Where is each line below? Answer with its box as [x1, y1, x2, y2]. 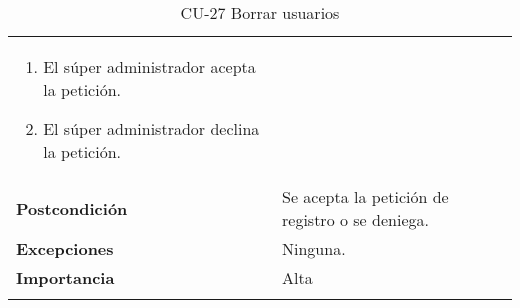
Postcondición [16, 196, 128, 220]
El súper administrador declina [43, 117, 260, 140]
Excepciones [16, 237, 114, 260]
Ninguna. [282, 237, 346, 260]
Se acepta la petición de [282, 185, 449, 208]
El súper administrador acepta [43, 55, 256, 78]
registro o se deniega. [282, 208, 429, 231]
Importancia [16, 266, 115, 289]
